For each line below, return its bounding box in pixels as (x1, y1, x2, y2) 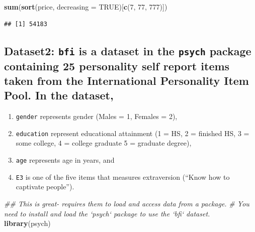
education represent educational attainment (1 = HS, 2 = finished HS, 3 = (16, 128, 249, 138)
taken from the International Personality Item (4, 72, 249, 88)
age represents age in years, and (16, 155, 115, 165)
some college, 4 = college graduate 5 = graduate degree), (16, 138, 192, 148)
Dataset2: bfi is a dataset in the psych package (4, 43, 251, 58)
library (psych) (4, 218, 51, 228)
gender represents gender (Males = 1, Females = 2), (16, 111, 178, 122)
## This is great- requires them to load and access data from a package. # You (4, 198, 249, 208)
